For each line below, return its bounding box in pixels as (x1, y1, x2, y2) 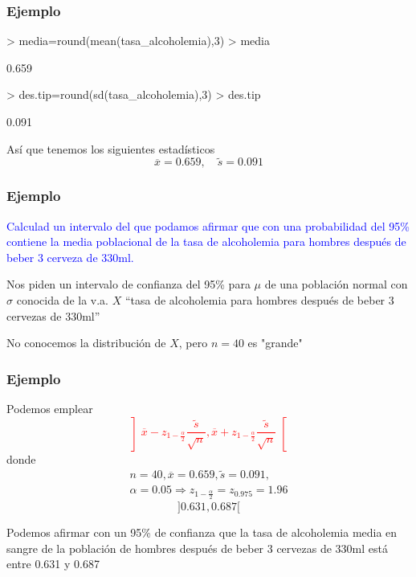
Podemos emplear (6, 400, 93, 416)
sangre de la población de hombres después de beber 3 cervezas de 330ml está (6, 539, 388, 556)
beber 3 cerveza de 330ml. (6, 248, 134, 265)
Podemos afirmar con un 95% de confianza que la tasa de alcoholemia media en (6, 524, 398, 541)
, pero (178, 334, 208, 351)
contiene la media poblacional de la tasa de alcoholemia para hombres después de (6, 233, 406, 250)
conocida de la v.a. (16, 292, 108, 308)
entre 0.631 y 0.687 (6, 555, 100, 572)
